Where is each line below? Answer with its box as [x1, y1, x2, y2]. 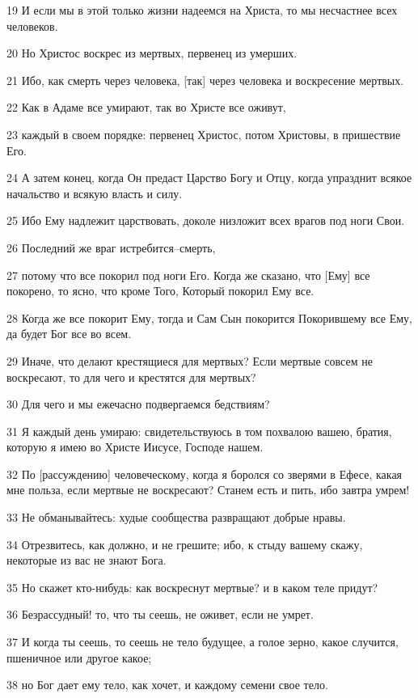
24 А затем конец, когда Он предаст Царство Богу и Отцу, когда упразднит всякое [6, 169, 412, 186]
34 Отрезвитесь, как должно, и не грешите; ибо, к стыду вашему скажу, [6, 535, 363, 552]
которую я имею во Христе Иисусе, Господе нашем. [6, 438, 264, 455]
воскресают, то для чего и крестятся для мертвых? [6, 368, 256, 385]
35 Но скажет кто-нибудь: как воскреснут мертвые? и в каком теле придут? [6, 578, 378, 595]
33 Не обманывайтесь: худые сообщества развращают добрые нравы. [6, 509, 346, 526]
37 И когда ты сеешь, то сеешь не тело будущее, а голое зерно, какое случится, [6, 633, 399, 650]
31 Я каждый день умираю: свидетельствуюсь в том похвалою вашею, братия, [6, 422, 392, 439]
